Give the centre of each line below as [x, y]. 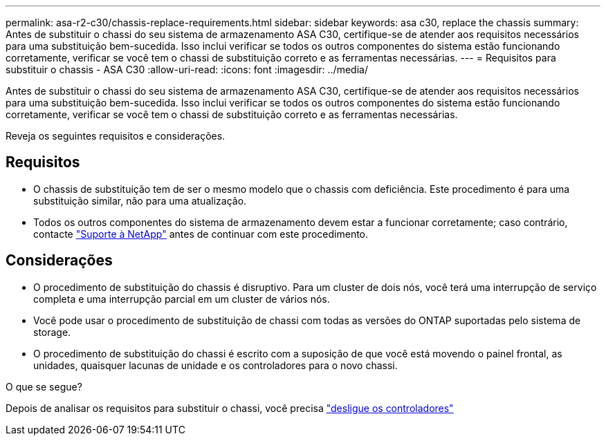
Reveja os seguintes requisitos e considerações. [116, 136]
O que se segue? [44, 386]
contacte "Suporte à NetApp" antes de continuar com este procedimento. [201, 234]
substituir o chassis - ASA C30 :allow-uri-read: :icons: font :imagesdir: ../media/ [187, 69]
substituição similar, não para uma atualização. [140, 200]
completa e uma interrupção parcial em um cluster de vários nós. [182, 299]
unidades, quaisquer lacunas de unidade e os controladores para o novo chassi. [215, 365]
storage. [52, 332]
